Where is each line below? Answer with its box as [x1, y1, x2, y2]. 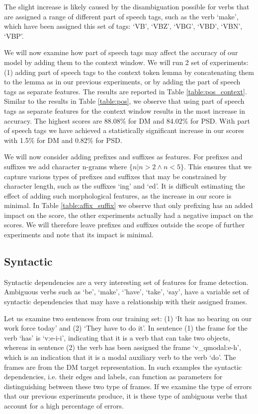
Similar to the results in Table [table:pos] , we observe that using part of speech [4, 96, 245, 106]
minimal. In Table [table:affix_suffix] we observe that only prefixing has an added [4, 200, 253, 210]
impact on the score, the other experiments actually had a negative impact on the [4, 209, 254, 220]
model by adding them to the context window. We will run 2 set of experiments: [4, 57, 249, 67]
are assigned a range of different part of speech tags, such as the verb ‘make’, [4, 11, 239, 21]
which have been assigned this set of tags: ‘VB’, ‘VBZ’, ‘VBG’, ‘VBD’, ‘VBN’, [4, 21, 243, 31]
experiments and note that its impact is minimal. [4, 229, 154, 240]
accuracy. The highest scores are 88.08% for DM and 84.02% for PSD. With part [4, 115, 250, 126]
